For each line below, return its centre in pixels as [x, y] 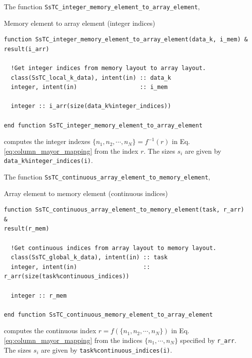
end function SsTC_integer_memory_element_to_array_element [103, 125]
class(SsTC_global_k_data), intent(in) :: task [89, 258]
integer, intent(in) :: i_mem [89, 87]
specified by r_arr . [208, 340]
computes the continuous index [50, 331]
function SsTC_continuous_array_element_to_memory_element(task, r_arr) [124, 210]
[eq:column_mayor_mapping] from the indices [73, 340]
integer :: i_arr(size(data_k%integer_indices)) [91, 106]
